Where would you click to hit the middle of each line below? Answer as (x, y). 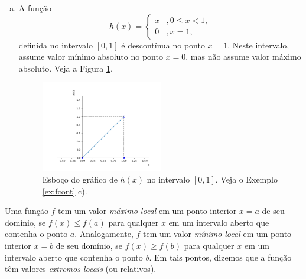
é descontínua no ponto (163, 45)
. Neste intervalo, (258, 45)
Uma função (27, 211)
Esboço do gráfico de (80, 179)
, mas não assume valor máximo (243, 56)
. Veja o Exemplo (246, 179)
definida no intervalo (56, 45)
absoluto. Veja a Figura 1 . (66, 68)
